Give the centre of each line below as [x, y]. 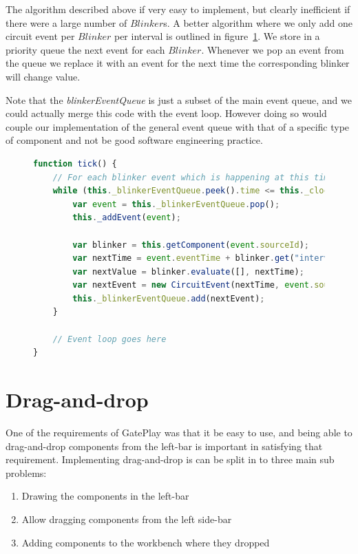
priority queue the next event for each [85, 49]
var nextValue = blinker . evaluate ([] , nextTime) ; [188, 271]
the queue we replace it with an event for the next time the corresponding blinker [178, 63]
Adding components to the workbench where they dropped [146, 542]
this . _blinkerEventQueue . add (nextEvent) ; [169, 298]
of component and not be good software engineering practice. [134, 140]
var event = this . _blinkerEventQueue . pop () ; [176, 204]
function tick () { [75, 163]
